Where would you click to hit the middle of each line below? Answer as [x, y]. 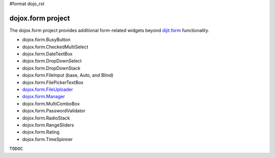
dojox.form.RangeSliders [48, 125]
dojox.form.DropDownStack [51, 68]
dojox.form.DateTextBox [47, 54]
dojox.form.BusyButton [46, 40]
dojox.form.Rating [41, 132]
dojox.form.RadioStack [46, 118]
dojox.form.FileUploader [48, 89]
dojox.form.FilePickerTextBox [53, 82]
